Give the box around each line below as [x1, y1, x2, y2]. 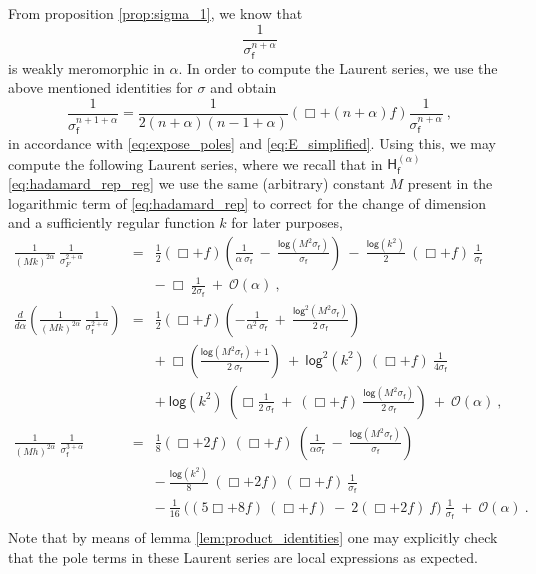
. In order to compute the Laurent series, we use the [178, 57, 498, 78]
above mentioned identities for [8, 77, 193, 98]
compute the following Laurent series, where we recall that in [8, 153, 383, 174]
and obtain [210, 77, 277, 98]
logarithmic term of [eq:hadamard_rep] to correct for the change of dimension [8, 192, 486, 213]
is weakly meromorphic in [8, 57, 165, 78]
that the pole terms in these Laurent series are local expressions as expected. [8, 546, 478, 567]
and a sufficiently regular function [8, 212, 215, 233]
